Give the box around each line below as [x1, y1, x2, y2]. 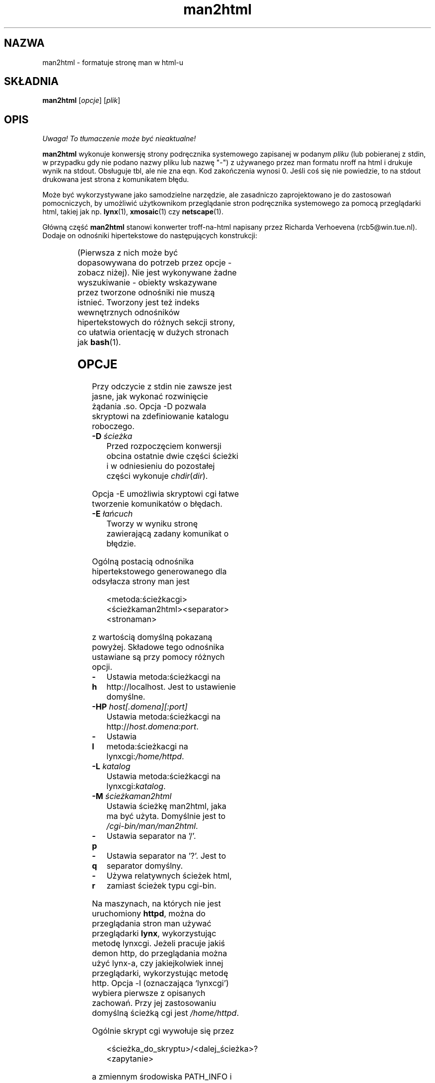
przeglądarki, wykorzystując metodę [92, 968, 228, 979]
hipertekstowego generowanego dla [92, 566, 227, 577]
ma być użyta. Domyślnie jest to [106, 811, 226, 821]
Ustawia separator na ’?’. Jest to [106, 851, 226, 861]
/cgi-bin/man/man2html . [106, 821, 198, 831]
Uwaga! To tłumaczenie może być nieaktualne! [42, 134, 196, 143]
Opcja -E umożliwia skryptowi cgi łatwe [92, 489, 239, 499]
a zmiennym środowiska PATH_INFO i [92, 1072, 232, 1082]
